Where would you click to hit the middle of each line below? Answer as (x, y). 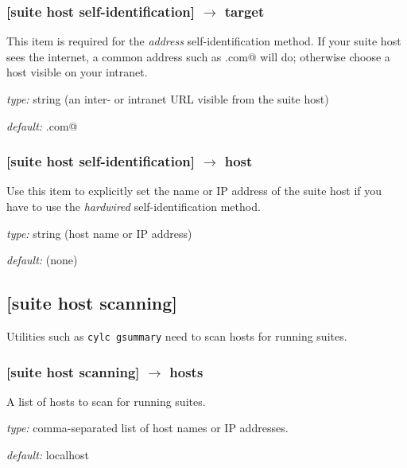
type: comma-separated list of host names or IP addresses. (147, 428)
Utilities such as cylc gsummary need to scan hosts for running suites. (177, 335)
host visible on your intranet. (77, 72)
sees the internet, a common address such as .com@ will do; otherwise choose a (198, 56)
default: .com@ (42, 125)
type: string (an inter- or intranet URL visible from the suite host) (168, 99)
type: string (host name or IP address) (99, 233)
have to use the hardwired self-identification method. (134, 206)
